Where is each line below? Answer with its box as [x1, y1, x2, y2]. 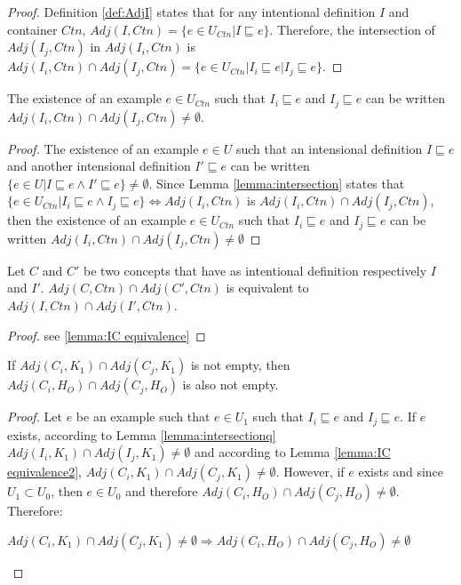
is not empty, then [190, 356, 290, 374]
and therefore [125, 482, 198, 501]
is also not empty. [182, 375, 279, 394]
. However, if [275, 462, 345, 481]
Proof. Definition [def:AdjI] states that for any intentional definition [7, 3, 376, 20]
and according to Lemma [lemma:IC [194, 443, 391, 461]
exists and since [358, 462, 443, 481]
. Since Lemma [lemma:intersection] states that [148, 173, 405, 192]
